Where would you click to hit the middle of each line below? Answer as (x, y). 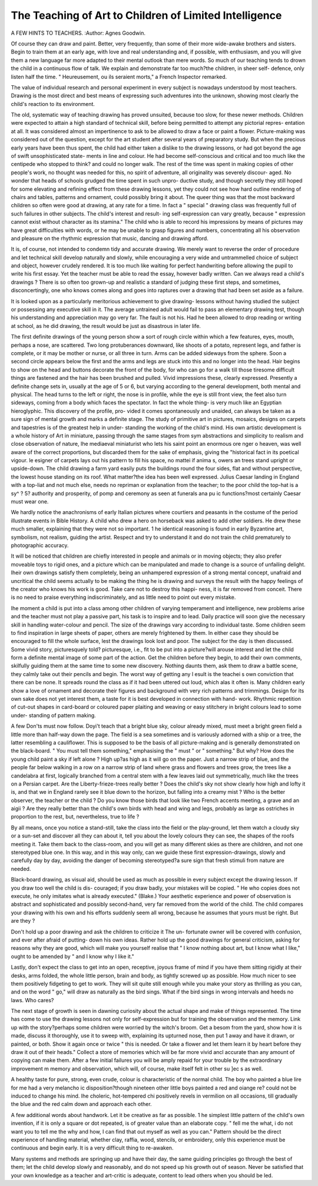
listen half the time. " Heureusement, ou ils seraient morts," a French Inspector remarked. (119, 77)
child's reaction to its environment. (53, 104)
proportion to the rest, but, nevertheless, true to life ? (75, 817)
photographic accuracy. (40, 545)
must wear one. (30, 502)
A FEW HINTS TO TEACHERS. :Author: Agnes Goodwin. (78, 33)
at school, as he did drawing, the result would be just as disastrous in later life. (106, 326)
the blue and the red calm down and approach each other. (82, 1104)
